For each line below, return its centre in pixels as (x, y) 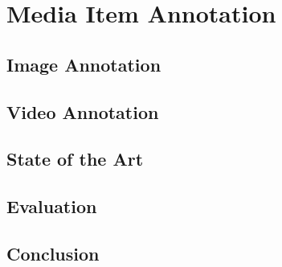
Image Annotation (84, 64)
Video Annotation (83, 111)
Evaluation (52, 206)
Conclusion (53, 253)
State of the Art (75, 159)
